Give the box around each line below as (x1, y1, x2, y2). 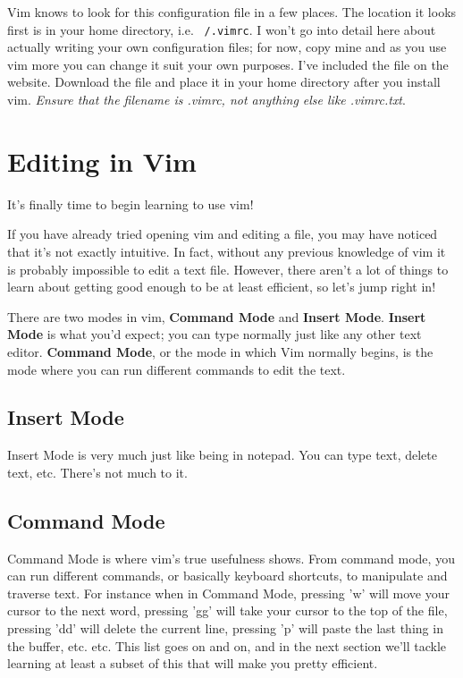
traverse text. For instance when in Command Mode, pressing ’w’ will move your (7, 583, 450, 602)
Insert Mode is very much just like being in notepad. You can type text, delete (7, 445, 437, 464)
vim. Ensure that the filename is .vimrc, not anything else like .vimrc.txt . (7, 90, 406, 109)
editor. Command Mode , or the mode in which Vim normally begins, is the (7, 342, 434, 360)
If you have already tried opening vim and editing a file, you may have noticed (7, 225, 438, 243)
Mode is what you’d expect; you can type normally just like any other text (7, 325, 422, 343)
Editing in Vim (7, 142, 197, 179)
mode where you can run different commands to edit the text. (7, 360, 346, 378)
